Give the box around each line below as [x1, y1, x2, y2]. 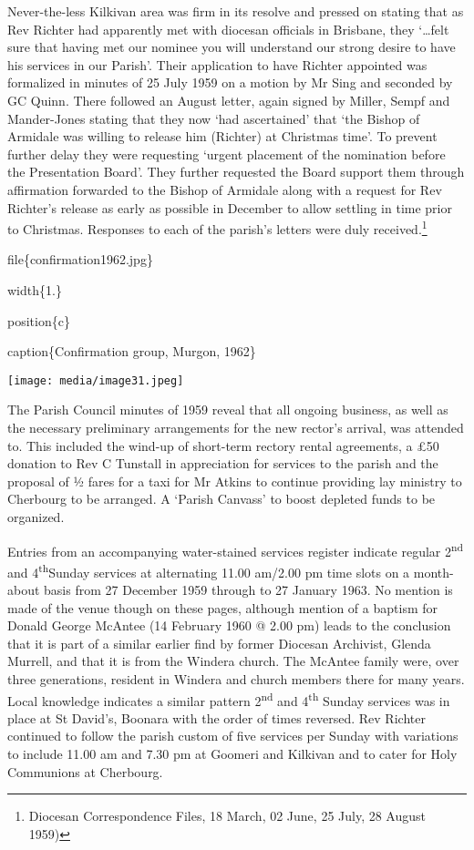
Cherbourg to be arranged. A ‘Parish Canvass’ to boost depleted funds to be [7, 489, 436, 508]
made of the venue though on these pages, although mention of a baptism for [7, 598, 438, 617]
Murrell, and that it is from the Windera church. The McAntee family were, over [7, 651, 459, 671]
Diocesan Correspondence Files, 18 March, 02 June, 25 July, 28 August [28, 806, 426, 825]
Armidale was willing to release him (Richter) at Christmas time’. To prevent [7, 127, 438, 146]
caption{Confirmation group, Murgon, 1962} [7, 342, 256, 361]
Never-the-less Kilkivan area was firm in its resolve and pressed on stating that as [7, 2, 464, 20]
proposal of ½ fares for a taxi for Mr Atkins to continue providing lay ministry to [7, 471, 462, 490]
